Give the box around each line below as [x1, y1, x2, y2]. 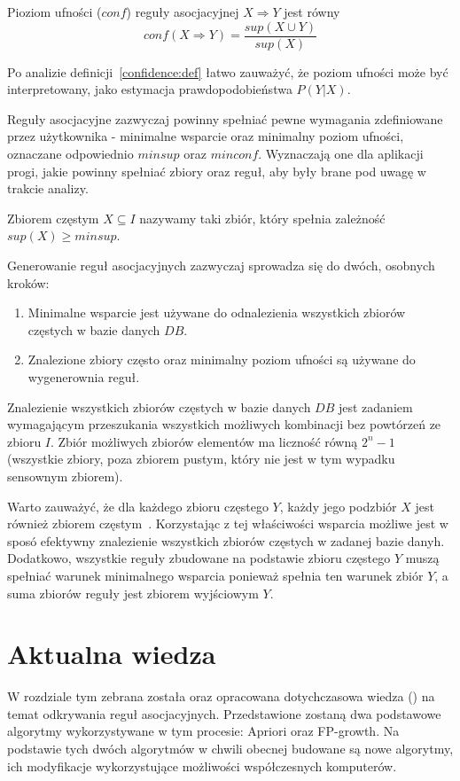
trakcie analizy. [7, 179, 89, 198]
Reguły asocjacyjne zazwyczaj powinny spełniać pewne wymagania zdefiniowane [7, 109, 443, 128]
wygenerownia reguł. [27, 367, 140, 386]
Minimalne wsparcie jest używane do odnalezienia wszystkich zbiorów [27, 303, 406, 322]
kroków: [7, 273, 50, 292]
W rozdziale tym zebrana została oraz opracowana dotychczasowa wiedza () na [7, 687, 435, 706]
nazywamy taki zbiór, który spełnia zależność [139, 208, 386, 227]
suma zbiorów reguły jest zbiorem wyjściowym [7, 583, 259, 602]
